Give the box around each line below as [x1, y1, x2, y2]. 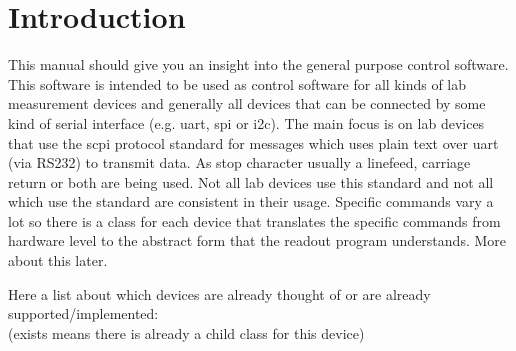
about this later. [8, 250, 108, 271]
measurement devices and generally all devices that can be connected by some [8, 93, 486, 114]
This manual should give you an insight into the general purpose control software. [8, 54, 509, 75]
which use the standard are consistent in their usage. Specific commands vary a [8, 191, 494, 212]
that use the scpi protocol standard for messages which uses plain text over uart [8, 132, 499, 153]
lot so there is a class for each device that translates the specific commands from [8, 210, 501, 231]
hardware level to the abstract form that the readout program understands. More [8, 230, 506, 251]
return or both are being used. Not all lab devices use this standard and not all [8, 171, 494, 192]
